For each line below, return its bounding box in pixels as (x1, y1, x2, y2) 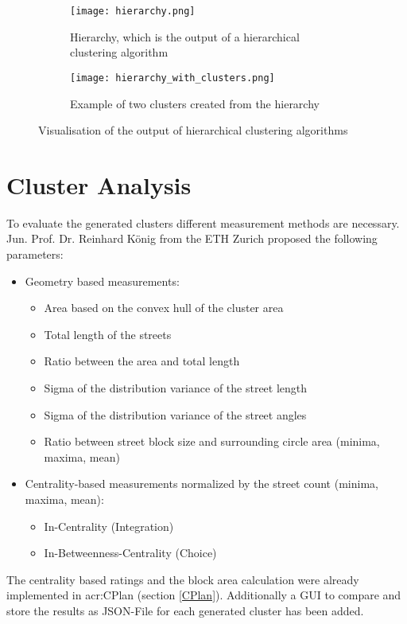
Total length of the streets (44, 326, 172, 342)
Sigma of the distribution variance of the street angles (44, 406, 307, 423)
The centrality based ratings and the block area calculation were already (6, 571, 359, 587)
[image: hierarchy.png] (70, 6, 196, 17)
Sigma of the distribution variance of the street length (44, 379, 308, 396)
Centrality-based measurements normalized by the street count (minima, (25, 475, 378, 492)
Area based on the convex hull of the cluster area (44, 299, 284, 316)
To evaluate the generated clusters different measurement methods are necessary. (6, 214, 400, 231)
